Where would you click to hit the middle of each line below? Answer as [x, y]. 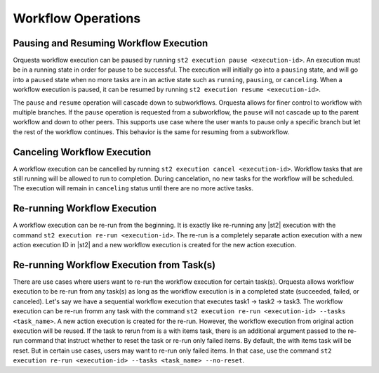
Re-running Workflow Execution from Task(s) [114, 264]
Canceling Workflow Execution [82, 152]
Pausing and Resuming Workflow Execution [111, 43]
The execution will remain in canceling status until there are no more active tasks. [133, 188]
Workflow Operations [77, 18]
